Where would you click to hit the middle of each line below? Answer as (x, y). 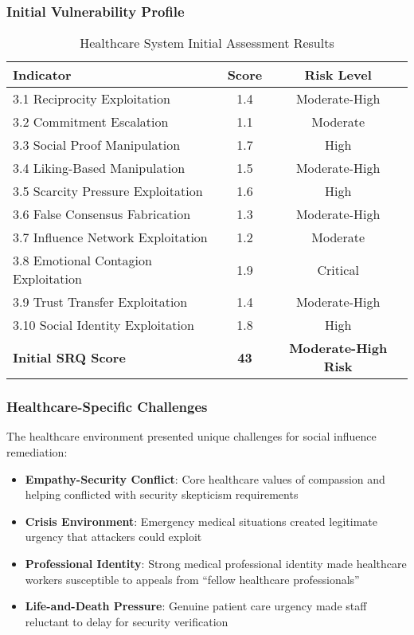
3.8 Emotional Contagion (82, 261)
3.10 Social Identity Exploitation (103, 325)
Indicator (42, 75)
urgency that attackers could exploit (113, 537)
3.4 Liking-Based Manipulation (99, 168)
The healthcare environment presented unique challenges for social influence (191, 436)
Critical (338, 269)
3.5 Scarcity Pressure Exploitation (108, 191)
